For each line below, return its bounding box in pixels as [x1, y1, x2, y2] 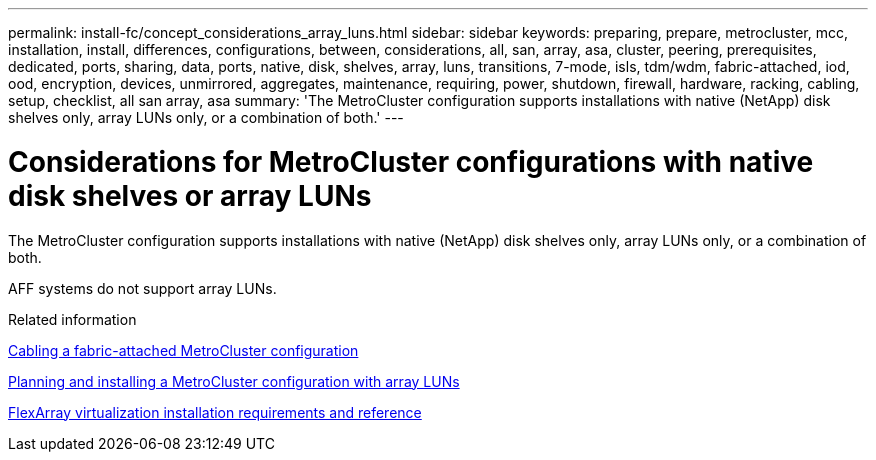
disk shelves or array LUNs [8, 178, 372, 213]
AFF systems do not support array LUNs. [8, 279, 277, 297]
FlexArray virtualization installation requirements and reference [8, 403, 422, 421]
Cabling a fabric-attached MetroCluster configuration [8, 341, 359, 359]
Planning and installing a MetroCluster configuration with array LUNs [8, 372, 460, 390]
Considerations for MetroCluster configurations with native [8, 144, 814, 179]
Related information [8, 310, 137, 328]
